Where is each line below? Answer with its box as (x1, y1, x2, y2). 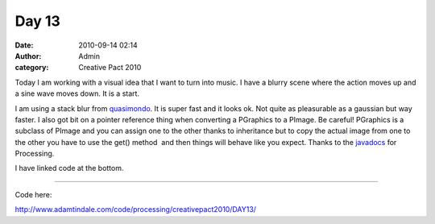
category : (14, 63, 49, 73)
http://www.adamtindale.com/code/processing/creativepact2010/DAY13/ (14, 205, 257, 214)
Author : (14, 51, 42, 60)
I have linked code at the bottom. (14, 164, 124, 173)
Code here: (14, 189, 52, 199)
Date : (14, 40, 34, 50)
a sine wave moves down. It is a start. (14, 89, 140, 98)
